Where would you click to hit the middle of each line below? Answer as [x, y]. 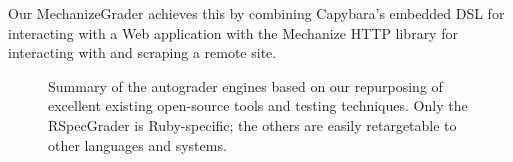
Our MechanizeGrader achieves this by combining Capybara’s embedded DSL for [256, 13]
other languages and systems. [137, 144]
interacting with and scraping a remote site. [142, 52]
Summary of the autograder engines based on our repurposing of [245, 85]
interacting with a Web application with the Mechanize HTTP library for [233, 32]
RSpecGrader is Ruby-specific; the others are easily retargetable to [252, 124]
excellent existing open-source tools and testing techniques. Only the [258, 105]
